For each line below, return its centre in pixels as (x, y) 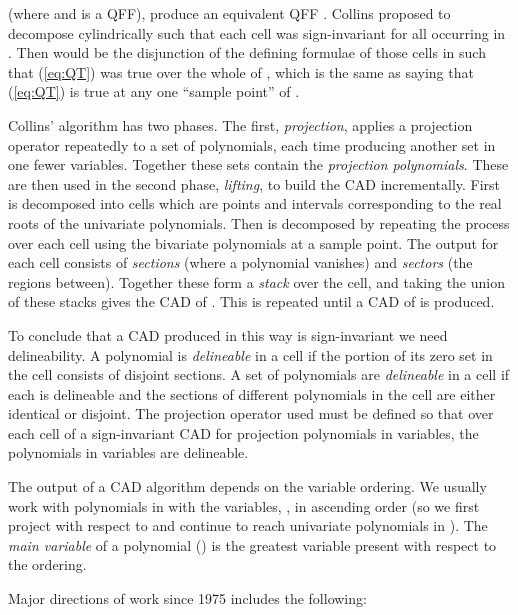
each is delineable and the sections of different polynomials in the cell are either (252, 393)
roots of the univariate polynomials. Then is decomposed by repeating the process (259, 222)
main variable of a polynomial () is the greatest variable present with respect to (252, 544)
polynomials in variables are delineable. (128, 452)
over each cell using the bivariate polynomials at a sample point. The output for (253, 242)
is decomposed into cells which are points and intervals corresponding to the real (255, 203)
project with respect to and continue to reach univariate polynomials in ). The (248, 525)
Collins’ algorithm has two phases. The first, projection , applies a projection (240, 124)
